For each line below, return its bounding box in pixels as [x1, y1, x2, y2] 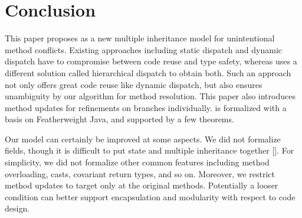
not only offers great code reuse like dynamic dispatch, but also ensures [5, 78, 262, 90]
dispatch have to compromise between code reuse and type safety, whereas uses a [5, 55, 297, 67]
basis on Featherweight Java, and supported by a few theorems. [5, 113, 234, 125]
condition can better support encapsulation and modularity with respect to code [5, 190, 296, 203]
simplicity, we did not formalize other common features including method [5, 156, 270, 168]
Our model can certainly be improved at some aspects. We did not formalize [5, 132, 281, 145]
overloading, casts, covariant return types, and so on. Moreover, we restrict [5, 167, 275, 180]
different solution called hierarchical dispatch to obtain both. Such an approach [5, 66, 291, 79]
